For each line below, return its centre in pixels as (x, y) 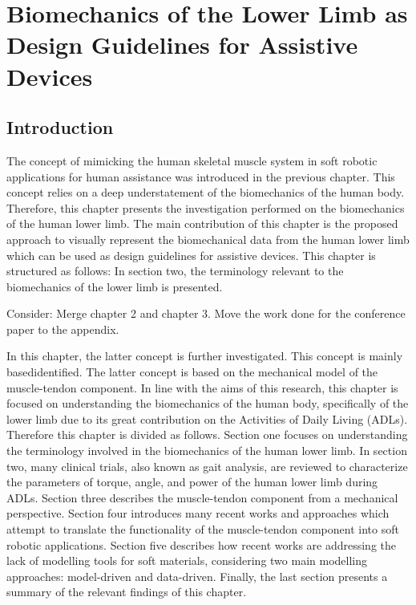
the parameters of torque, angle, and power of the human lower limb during (192, 482)
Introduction (60, 127)
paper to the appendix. (63, 329)
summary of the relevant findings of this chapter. (127, 592)
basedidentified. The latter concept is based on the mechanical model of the (192, 372)
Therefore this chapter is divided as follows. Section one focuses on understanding (207, 434)
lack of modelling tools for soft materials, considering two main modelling (187, 560)
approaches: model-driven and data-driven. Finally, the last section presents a (197, 576)
